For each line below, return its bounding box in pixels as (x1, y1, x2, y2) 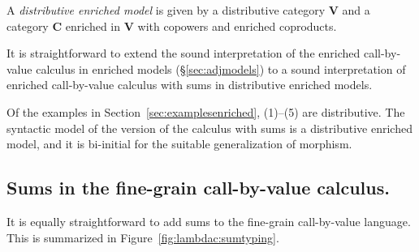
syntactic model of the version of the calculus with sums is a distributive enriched (6, 119, 413, 136)
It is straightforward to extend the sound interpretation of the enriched (6, 45, 361, 62)
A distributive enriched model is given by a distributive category (6, 2, 326, 18)
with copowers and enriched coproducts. (137, 17, 337, 34)
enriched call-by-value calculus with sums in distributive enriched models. (6, 76, 373, 93)
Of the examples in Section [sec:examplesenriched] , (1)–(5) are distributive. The (6, 103, 405, 120)
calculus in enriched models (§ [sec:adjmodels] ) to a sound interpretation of (36, 60, 406, 77)
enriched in (65, 17, 121, 34)
